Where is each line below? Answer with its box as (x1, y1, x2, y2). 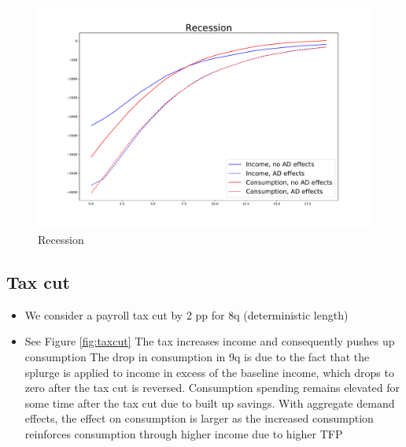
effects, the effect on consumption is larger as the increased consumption (24, 410, 374, 427)
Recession (38, 231, 84, 247)
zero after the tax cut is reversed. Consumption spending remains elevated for (24, 379, 400, 396)
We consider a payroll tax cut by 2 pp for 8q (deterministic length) (24, 306, 349, 323)
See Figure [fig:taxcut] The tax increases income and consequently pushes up (24, 333, 395, 349)
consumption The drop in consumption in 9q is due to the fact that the (24, 348, 370, 364)
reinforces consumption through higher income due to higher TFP (24, 425, 343, 441)
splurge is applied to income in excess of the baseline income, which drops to (24, 364, 394, 380)
